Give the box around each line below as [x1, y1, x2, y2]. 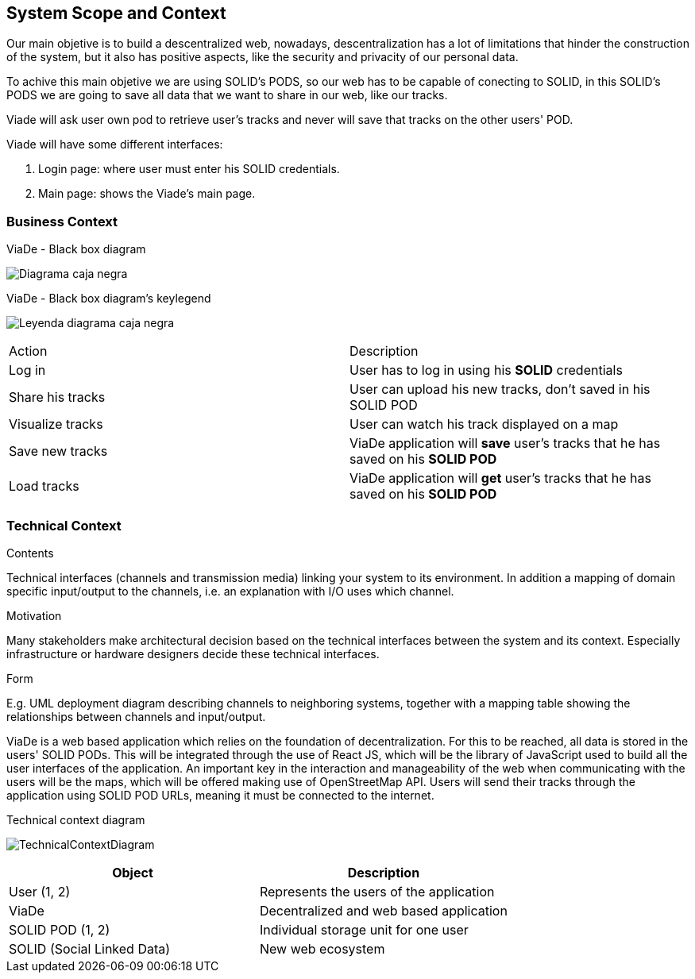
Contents [6, 545, 54, 560]
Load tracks [9, 478, 79, 495]
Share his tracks [9, 389, 106, 406]
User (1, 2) [9, 883, 71, 900]
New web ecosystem [259, 940, 385, 957]
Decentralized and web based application [259, 902, 508, 919]
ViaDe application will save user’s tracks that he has [349, 435, 661, 452]
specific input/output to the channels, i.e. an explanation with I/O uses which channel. [6, 584, 454, 598]
